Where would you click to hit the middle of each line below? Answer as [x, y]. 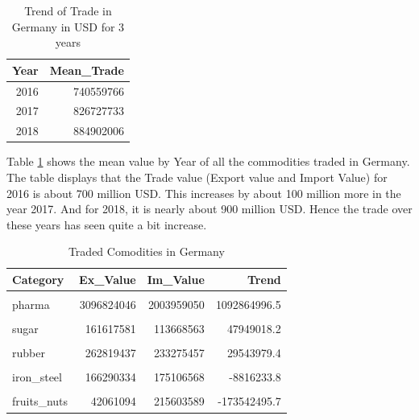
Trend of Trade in [68, 10]
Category [38, 279]
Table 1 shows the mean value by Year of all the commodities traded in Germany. [208, 161]
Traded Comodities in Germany [146, 251]
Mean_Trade [87, 70]
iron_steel [37, 377]
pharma [31, 305]
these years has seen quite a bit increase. [107, 224]
